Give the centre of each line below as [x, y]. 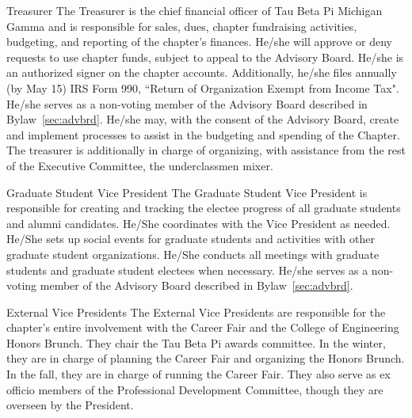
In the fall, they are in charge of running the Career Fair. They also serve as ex [198, 374]
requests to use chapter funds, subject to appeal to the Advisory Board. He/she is [205, 57]
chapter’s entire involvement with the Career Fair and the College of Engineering [203, 327]
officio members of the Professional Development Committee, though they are [195, 389]
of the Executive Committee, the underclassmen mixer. [140, 165]
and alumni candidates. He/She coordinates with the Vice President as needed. [198, 223]
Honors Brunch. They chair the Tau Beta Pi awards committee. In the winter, [196, 342]
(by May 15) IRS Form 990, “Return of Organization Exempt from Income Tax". [203, 87]
